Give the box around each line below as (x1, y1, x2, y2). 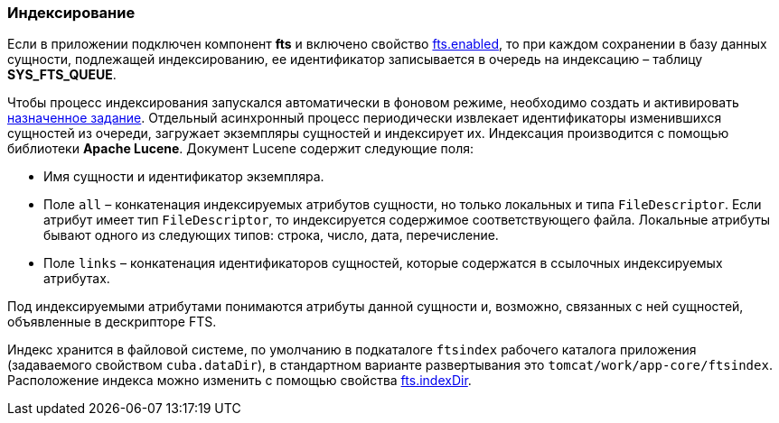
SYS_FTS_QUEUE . (7, 67, 117, 83)
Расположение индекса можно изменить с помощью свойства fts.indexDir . (7, 372, 472, 389)
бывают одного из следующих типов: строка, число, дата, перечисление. (43, 227, 499, 244)
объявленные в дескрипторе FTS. (7, 314, 217, 330)
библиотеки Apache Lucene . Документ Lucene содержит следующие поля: (7, 141, 474, 157)
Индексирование (7, 4, 136, 22)
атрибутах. (43, 271, 110, 287)
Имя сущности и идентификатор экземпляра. (43, 169, 324, 185)
